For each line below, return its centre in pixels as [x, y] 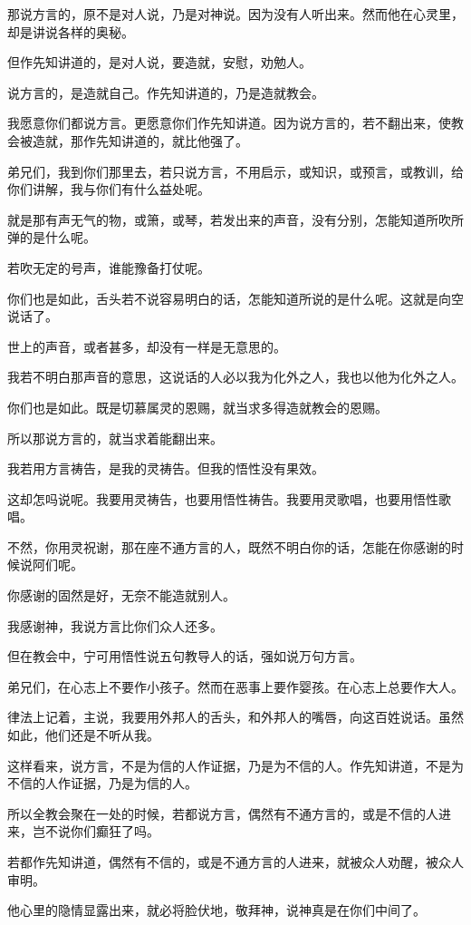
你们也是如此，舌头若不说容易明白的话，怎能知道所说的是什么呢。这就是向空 [235, 298]
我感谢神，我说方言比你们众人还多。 [115, 625]
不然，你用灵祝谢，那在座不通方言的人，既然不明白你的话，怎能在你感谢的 [229, 546]
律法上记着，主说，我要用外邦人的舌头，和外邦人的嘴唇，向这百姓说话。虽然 [235, 717]
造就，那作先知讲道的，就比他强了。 [140, 140]
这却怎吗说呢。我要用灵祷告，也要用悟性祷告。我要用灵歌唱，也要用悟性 [223, 498]
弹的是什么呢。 [52, 237]
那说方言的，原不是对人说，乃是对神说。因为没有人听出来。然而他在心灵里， [235, 14]
